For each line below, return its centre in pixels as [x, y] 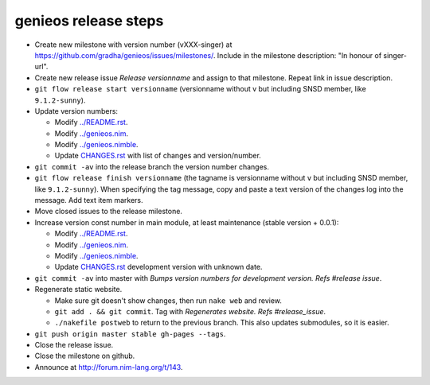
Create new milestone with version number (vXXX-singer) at [133, 45]
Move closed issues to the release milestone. [109, 212]
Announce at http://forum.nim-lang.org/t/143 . [109, 367]
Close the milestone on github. [85, 356]
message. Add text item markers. [89, 200]
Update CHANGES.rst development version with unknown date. [158, 267]
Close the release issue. [74, 345]
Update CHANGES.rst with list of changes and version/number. [158, 156]
